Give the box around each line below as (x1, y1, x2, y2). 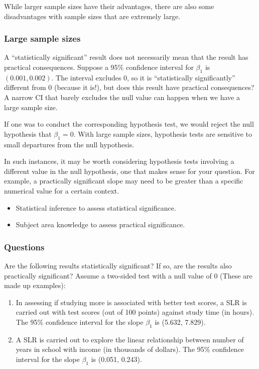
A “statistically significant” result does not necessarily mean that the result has (4, 52, 248, 62)
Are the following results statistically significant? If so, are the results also (4, 260, 232, 270)
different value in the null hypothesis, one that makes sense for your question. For (4, 165, 255, 176)
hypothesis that (4, 128, 52, 139)
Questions (4, 240, 45, 253)
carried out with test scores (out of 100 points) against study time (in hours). (16, 307, 254, 317)
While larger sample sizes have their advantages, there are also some (4, 1, 214, 11)
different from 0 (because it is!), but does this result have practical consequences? (4, 82, 254, 93)
